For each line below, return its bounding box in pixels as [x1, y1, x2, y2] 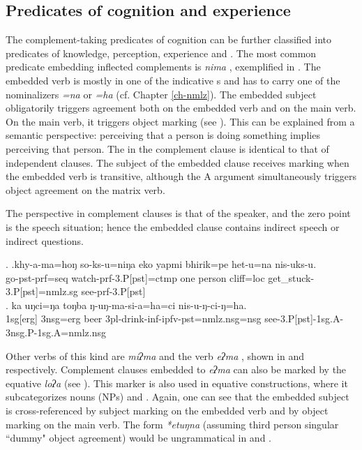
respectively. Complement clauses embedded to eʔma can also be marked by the [6, 362, 347, 377]
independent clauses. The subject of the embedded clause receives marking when [6, 155, 349, 170]
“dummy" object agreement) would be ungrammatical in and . [6, 430, 271, 445]
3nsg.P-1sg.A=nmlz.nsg [6, 325, 106, 340]
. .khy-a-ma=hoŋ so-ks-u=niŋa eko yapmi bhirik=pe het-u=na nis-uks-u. [6, 257, 317, 271]
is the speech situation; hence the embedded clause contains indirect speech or [6, 219, 340, 234]
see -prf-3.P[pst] [81, 284, 146, 299]
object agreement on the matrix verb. [6, 182, 165, 197]
